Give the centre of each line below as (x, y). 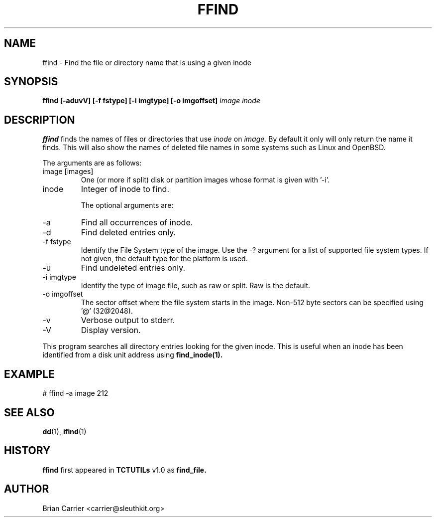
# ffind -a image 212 (75, 393)
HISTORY (27, 451)
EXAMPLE (29, 374)
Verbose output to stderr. (128, 320)
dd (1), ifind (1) (64, 431)
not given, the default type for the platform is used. (164, 259)
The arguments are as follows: (92, 163)
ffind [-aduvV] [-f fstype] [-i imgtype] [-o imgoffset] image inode (151, 101)
